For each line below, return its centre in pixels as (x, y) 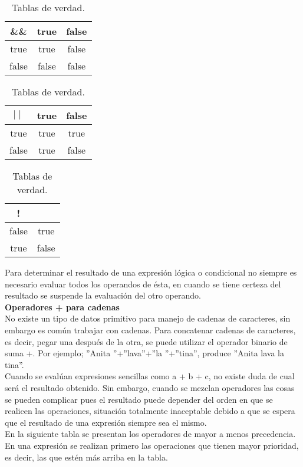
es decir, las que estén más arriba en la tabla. (86, 457)
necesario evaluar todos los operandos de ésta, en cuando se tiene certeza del (143, 284)
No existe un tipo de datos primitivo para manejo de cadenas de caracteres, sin (148, 318)
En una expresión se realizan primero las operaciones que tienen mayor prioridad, (152, 445)
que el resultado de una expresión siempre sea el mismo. (106, 422)
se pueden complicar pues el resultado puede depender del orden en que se (139, 399)
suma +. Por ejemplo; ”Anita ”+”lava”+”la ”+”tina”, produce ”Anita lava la (145, 353)
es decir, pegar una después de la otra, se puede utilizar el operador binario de (146, 341)
